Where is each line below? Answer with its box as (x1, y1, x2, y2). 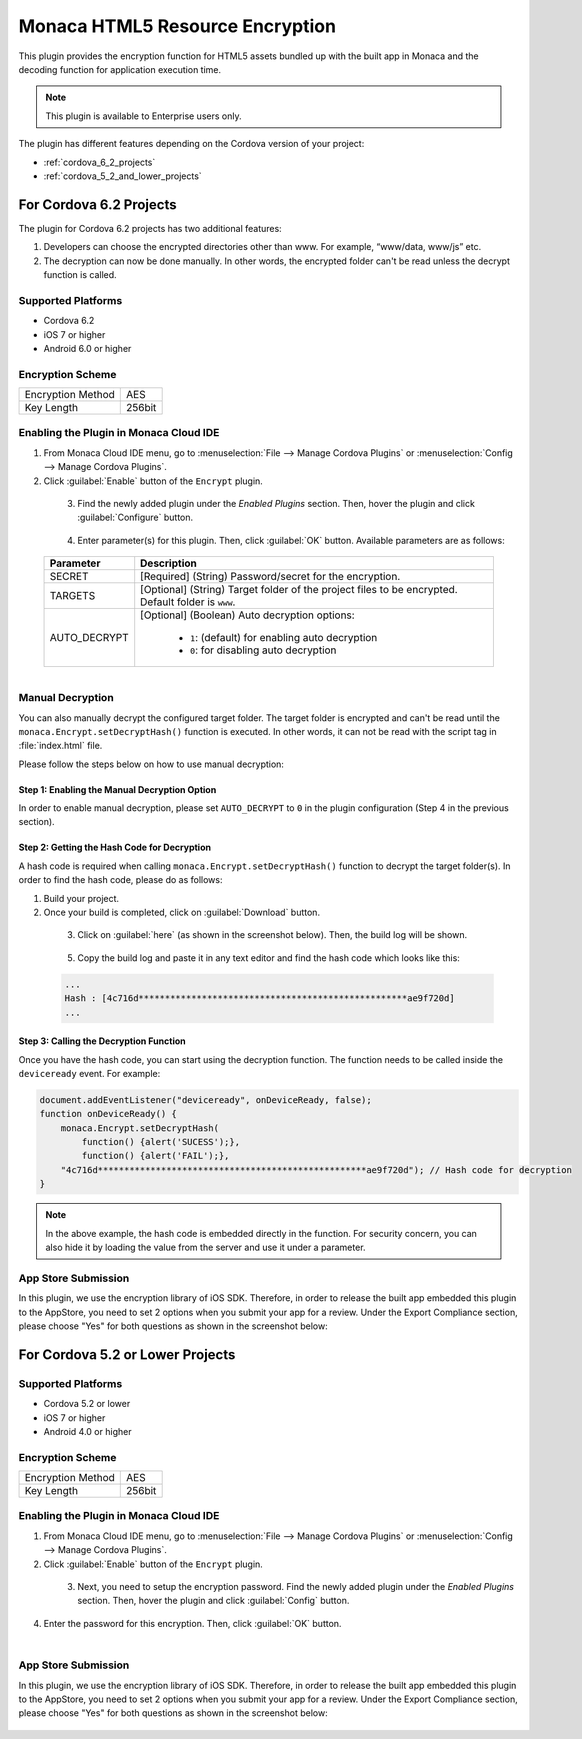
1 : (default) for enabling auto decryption (190, 631, 378, 645)
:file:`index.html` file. (18, 740, 103, 752)
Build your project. (43, 892, 120, 904)
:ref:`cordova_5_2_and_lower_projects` (43, 170, 202, 182)
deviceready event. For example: (18, 1067, 161, 1079)
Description (140, 556, 197, 570)
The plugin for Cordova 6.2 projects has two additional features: (18, 222, 282, 234)
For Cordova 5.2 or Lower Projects (18, 1346, 236, 1363)
